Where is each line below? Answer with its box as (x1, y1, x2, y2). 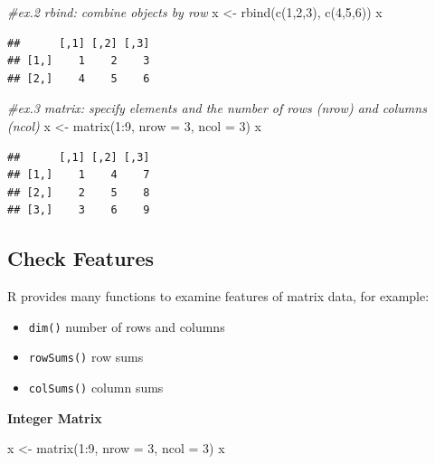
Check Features (7, 244, 155, 272)
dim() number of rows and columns (28, 317, 225, 336)
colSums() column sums (28, 378, 164, 397)
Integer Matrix (7, 408, 102, 427)
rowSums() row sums (28, 347, 144, 366)
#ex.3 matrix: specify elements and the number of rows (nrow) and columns (7, 99, 427, 118)
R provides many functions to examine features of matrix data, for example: (7, 287, 430, 306)
